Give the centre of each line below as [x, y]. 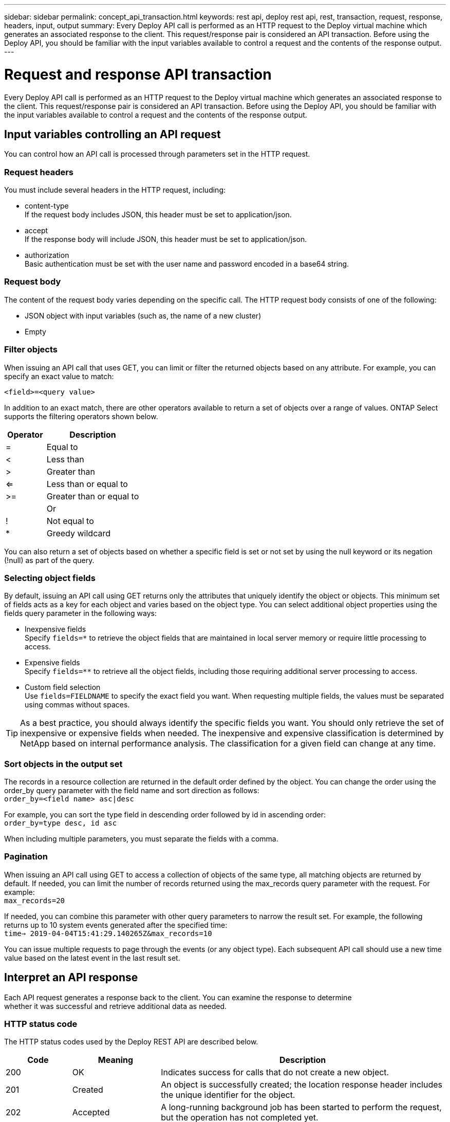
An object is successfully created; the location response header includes [302, 1085]
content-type [47, 206]
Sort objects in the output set [63, 764]
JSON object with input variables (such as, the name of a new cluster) [143, 315]
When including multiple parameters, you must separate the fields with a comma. [141, 839]
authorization [47, 255]
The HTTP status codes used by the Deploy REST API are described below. [131, 1042]
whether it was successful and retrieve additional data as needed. [116, 1006]
